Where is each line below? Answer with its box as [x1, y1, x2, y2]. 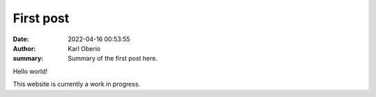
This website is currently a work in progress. [13, 80, 141, 89]
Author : [13, 44, 36, 52]
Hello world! [13, 67, 48, 75]
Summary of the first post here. [68, 54, 158, 63]
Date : [13, 35, 29, 43]
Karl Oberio [68, 44, 101, 52]
